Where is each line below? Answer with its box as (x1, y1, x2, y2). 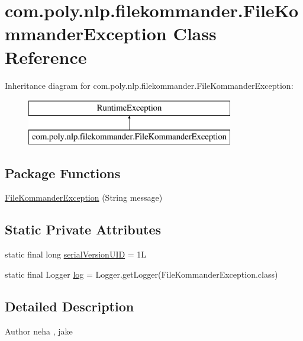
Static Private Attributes (5, 220, 162, 239)
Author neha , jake (5, 324, 73, 337)
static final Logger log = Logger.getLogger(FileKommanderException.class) (5, 268, 278, 280)
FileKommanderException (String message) (5, 191, 163, 204)
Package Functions (5, 163, 121, 182)
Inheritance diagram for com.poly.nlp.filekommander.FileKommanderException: (5, 79, 294, 91)
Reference (5, 44, 87, 69)
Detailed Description (5, 297, 134, 315)
